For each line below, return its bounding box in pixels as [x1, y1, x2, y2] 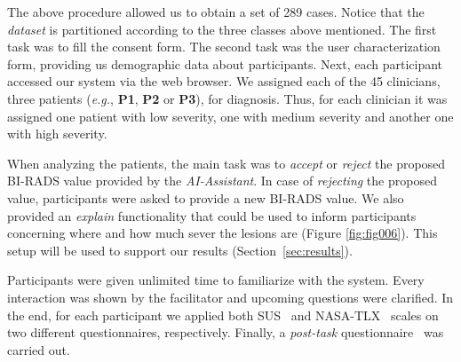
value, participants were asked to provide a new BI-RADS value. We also [7, 188, 404, 207]
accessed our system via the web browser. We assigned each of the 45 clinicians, [7, 72, 441, 90]
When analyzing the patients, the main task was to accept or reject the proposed [7, 153, 446, 172]
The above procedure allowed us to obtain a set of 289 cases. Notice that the [7, 3, 425, 20]
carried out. [7, 340, 70, 358]
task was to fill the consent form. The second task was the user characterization [7, 37, 441, 56]
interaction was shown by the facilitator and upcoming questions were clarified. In [7, 287, 454, 306]
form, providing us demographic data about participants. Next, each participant [7, 54, 443, 73]
